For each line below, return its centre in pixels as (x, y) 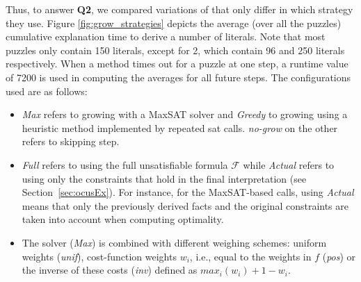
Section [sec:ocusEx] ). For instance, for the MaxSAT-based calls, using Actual (188, 192)
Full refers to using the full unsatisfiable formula (125, 164)
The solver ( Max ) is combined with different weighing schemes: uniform (174, 242)
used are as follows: (47, 91)
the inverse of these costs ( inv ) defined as (110, 270)
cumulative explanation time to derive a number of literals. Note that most (166, 36)
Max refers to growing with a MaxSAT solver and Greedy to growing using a (185, 114)
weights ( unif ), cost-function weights (99, 256)
